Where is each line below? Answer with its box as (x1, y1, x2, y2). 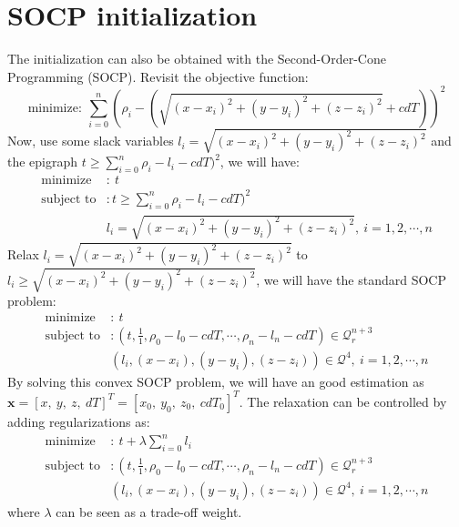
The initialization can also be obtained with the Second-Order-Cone (7, 49, 386, 68)
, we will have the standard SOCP (256, 269, 446, 289)
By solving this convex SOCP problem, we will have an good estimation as (7, 371, 424, 390)
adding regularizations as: (7, 411, 150, 431)
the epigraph (7, 152, 78, 171)
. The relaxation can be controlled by (239, 391, 447, 410)
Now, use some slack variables (7, 131, 174, 150)
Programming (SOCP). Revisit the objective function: (7, 66, 309, 86)
